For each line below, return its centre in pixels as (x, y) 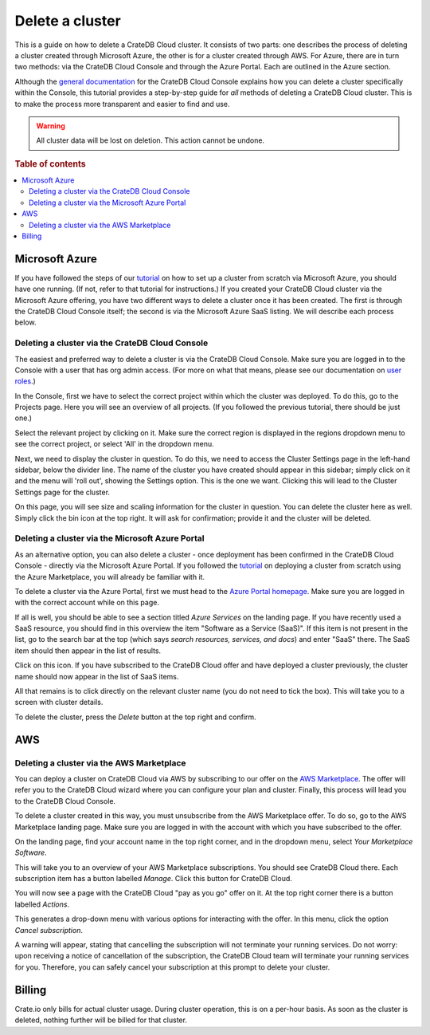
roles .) (25, 381)
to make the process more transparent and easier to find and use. (122, 104)
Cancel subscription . (49, 930)
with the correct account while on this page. (87, 603)
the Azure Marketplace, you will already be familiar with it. (110, 577)
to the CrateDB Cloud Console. (65, 801)
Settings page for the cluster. (63, 492)
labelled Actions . (42, 904)
